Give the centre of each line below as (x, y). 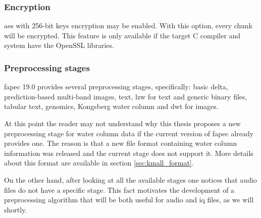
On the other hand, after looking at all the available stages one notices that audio (130, 179)
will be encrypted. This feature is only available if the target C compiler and (122, 35)
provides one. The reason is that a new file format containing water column (121, 143)
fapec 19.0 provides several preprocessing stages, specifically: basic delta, (116, 87)
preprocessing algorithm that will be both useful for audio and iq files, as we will (129, 200)
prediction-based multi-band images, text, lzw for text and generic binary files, (126, 96)
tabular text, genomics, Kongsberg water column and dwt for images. (111, 106)
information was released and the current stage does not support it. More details (129, 153)
